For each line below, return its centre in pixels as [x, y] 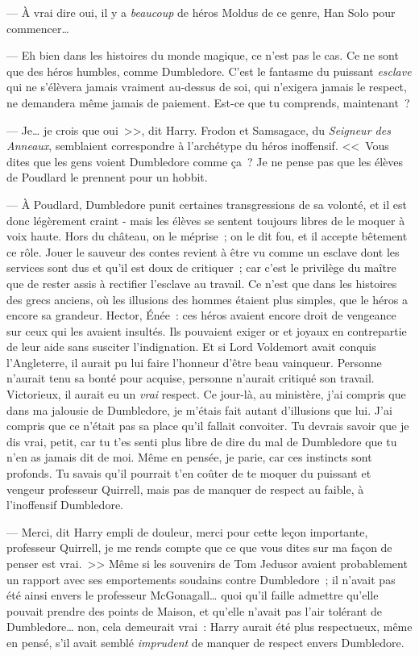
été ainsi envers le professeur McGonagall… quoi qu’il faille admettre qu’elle [193, 595]
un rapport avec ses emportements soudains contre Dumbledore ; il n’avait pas [201, 579]
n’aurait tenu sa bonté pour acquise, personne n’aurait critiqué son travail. [191, 378]
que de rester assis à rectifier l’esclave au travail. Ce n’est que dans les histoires [202, 283]
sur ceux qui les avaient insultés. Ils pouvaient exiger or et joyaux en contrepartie [207, 330]
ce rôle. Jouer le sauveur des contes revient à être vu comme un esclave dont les [203, 251]
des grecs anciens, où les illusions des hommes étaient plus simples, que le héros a [207, 299]
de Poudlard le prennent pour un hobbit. [107, 177]
